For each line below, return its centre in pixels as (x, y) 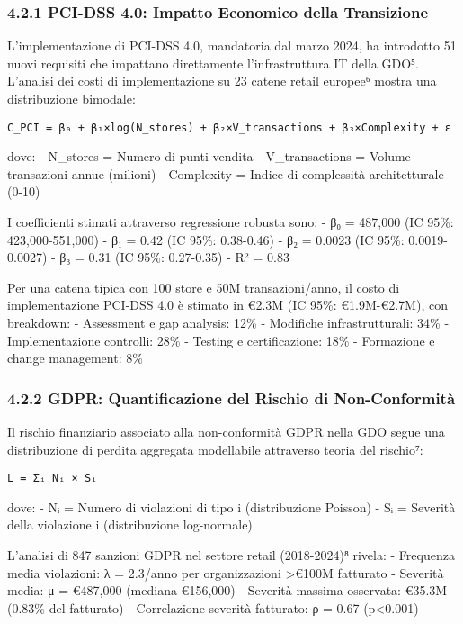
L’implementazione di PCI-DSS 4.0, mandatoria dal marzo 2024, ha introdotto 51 (232, 45)
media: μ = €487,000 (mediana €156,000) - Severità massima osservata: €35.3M (227, 590)
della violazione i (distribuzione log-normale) (130, 525)
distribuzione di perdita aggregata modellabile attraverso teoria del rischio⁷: (215, 449)
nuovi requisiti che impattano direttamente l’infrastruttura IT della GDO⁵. (213, 63)
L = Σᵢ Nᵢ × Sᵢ (53, 479)
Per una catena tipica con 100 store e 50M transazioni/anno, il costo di (204, 287)
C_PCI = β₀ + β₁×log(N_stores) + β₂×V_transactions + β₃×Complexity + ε (229, 127)
